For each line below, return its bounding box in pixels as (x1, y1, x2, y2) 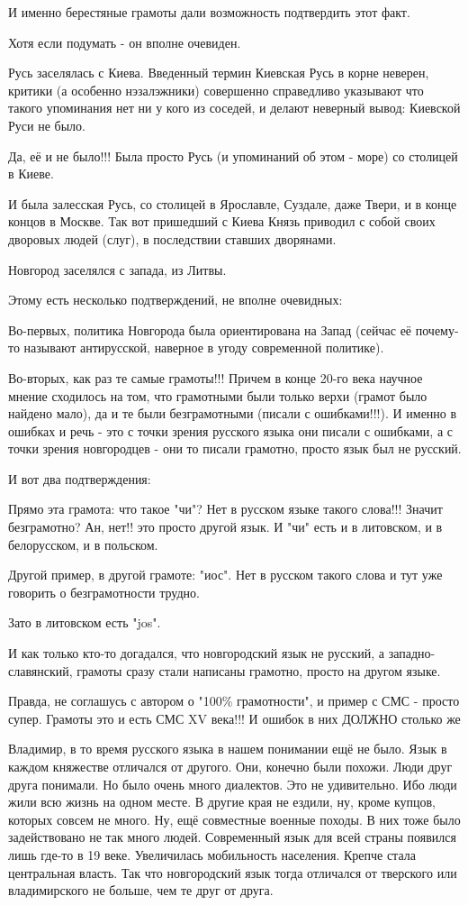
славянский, (8, 661, 73, 680)
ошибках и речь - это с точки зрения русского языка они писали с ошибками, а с (8, 421, 453, 440)
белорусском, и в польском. (8, 535, 158, 553)
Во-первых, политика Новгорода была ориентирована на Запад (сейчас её (8, 320, 412, 339)
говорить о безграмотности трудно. (8, 582, 200, 601)
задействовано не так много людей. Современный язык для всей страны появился (8, 827, 456, 846)
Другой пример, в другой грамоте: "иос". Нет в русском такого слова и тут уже (8, 565, 443, 584)
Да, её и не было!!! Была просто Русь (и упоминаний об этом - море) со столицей (8, 146, 458, 165)
